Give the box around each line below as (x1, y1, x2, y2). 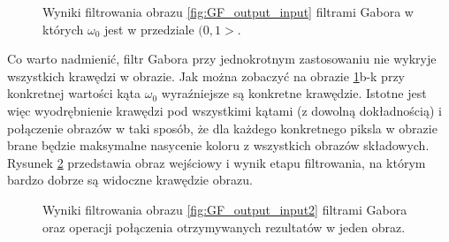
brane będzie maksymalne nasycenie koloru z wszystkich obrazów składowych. (7, 136, 430, 155)
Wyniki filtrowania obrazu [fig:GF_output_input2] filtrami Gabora (42, 200, 407, 218)
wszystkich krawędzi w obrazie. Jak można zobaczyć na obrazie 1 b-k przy (7, 66, 406, 85)
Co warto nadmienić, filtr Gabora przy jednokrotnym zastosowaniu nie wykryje (7, 49, 437, 68)
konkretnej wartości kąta (7, 84, 141, 102)
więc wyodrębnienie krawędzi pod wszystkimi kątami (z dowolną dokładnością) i (7, 101, 442, 119)
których (42, 19, 84, 38)
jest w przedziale (104, 19, 194, 38)
